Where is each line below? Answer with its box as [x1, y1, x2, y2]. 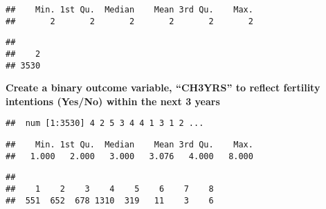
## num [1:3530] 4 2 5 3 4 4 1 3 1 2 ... [6, 118, 204, 129]
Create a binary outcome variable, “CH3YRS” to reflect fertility [6, 80, 320, 95]
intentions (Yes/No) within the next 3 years [6, 93, 220, 108]
